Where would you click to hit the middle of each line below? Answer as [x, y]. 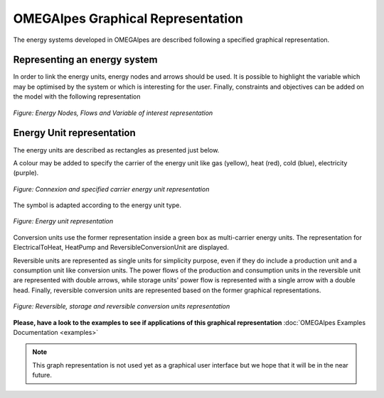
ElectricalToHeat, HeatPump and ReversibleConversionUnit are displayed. [121, 248]
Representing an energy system [85, 60]
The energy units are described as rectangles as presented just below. [116, 150]
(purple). [26, 173]
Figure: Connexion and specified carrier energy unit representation [111, 189]
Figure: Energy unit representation [63, 221]
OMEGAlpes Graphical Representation [128, 18]
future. [42, 375]
